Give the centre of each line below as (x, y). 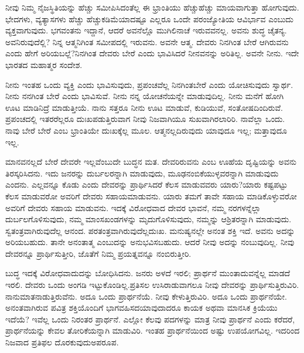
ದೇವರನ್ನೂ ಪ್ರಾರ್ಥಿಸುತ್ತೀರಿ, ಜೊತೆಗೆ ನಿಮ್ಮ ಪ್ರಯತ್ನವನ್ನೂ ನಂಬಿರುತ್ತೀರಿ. (98, 253)
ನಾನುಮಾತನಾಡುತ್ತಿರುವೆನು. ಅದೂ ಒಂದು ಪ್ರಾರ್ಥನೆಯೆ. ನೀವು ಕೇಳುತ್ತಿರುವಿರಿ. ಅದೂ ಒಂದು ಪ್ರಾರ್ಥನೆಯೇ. (146, 296)
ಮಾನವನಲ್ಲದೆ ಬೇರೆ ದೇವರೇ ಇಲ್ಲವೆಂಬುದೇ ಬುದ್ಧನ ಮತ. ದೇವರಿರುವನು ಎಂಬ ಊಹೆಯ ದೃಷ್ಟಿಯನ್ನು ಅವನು (151, 162)
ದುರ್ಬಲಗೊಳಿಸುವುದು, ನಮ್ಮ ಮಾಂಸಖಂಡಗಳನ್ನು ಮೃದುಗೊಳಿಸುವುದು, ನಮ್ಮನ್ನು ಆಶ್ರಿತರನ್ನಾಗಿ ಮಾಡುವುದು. (148, 219)
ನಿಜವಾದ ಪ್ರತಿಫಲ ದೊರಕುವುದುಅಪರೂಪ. (62, 342)
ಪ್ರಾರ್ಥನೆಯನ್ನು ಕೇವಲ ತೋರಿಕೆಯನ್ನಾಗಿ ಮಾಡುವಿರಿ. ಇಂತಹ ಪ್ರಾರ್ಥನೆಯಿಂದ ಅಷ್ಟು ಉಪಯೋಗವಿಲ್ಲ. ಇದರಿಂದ (153, 330)
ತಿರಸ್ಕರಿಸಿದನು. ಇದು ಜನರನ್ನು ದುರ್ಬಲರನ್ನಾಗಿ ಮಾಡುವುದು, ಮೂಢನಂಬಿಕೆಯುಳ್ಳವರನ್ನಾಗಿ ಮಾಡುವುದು (142, 173)
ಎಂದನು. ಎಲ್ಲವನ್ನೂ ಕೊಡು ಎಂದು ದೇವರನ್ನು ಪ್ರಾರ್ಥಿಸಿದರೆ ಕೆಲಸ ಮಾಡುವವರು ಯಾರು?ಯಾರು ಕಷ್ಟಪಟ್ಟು (146, 184)
